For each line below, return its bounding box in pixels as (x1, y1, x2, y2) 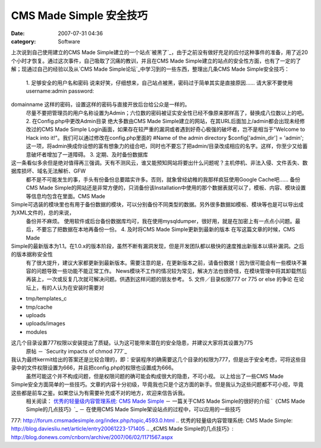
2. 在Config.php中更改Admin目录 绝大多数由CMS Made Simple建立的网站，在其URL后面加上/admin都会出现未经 (26, 118, 300, 125)
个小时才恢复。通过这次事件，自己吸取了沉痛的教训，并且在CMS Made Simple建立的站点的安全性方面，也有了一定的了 (11, 57, 301, 64)
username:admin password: (26, 87, 95, 95)
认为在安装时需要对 (56, 284, 104, 291)
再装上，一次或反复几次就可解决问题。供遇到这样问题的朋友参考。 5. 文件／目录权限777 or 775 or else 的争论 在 (26, 275, 300, 283)
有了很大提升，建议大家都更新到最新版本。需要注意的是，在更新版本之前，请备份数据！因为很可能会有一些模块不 (26, 259, 302, 266)
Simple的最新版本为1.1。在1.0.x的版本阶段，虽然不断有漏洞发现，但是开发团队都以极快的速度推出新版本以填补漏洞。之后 (11, 242, 304, 249)
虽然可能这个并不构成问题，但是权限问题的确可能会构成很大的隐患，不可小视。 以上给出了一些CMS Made (26, 372, 284, 380)
